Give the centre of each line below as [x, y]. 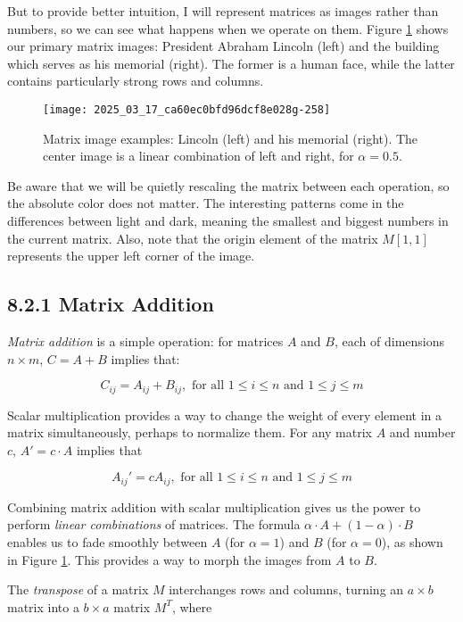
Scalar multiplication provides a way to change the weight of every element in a [225, 415]
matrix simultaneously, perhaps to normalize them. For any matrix [190, 432]
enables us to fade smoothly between [107, 542]
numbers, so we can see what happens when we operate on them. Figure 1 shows [228, 28]
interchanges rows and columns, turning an [286, 589]
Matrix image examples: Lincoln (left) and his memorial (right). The [231, 138]
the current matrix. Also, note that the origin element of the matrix [193, 238]
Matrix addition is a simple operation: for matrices [145, 340]
